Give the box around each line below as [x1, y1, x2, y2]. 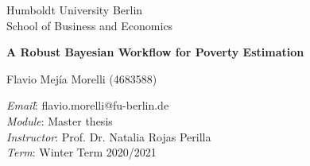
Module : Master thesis [6, 112, 113, 129]
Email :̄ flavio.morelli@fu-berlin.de [6, 97, 169, 114]
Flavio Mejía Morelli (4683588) [6, 70, 157, 87]
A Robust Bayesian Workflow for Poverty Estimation [6, 44, 304, 60]
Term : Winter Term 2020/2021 [6, 144, 157, 160]
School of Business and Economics [6, 17, 173, 33]
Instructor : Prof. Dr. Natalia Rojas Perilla [6, 128, 211, 145]
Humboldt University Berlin [6, 2, 143, 17]
